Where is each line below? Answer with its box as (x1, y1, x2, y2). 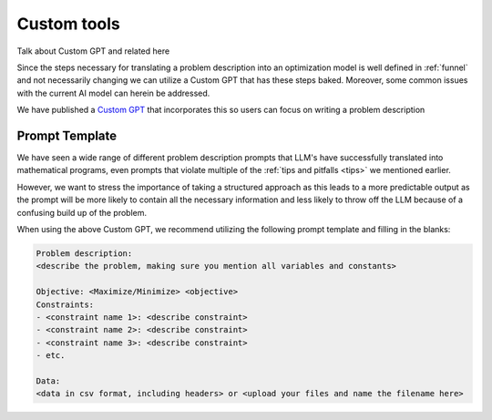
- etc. (36, 351, 66, 361)
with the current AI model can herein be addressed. (16, 87, 210, 98)
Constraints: (36, 299, 95, 310)
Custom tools (16, 14, 120, 34)
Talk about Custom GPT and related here (16, 46, 170, 56)
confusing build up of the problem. (16, 207, 148, 218)
